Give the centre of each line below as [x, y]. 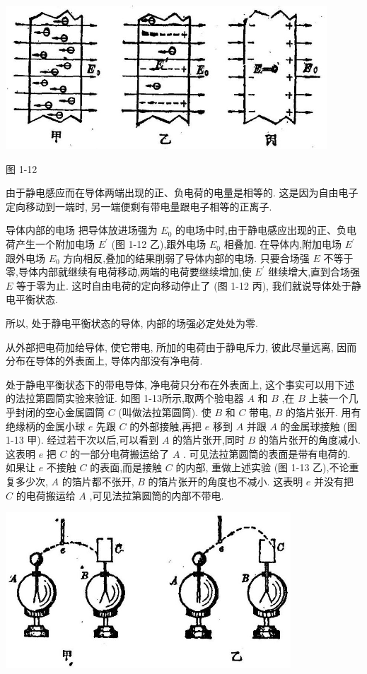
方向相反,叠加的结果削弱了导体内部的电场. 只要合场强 [186, 258]
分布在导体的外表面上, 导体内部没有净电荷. [104, 361]
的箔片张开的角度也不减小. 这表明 [226, 481]
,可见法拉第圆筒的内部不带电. [157, 495]
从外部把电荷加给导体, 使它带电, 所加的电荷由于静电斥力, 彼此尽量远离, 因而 [181, 347]
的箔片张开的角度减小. [309, 440]
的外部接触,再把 [166, 426]
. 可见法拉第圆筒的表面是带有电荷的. [267, 453]
